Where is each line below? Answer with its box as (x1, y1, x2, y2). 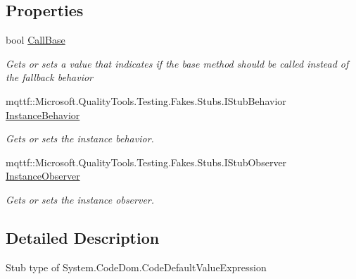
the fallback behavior (6, 70, 93, 85)
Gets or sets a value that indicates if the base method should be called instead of (6, 56, 349, 70)
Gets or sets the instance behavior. (6, 131, 154, 146)
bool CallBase (6, 32, 65, 47)
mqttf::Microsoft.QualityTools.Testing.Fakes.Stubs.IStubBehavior (6, 93, 286, 108)
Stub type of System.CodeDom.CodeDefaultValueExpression (6, 259, 267, 274)
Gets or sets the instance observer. (6, 192, 155, 206)
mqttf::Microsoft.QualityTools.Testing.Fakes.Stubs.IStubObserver (6, 154, 287, 169)
